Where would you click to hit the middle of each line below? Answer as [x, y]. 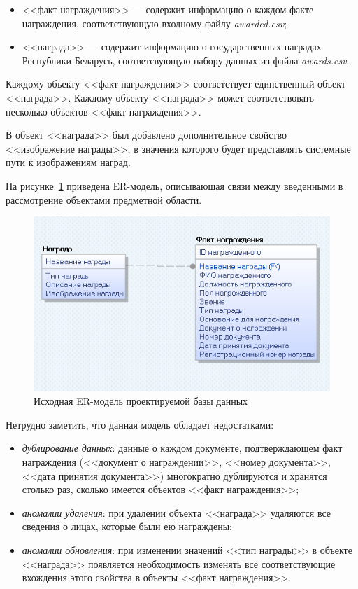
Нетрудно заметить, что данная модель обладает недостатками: [140, 424]
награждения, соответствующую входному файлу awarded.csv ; [155, 23]
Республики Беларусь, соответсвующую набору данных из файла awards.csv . [186, 60]
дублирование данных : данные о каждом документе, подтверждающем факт [182, 448]
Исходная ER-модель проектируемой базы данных [141, 401]
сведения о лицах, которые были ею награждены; [127, 526]
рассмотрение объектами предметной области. [104, 199]
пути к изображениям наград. [68, 162]
